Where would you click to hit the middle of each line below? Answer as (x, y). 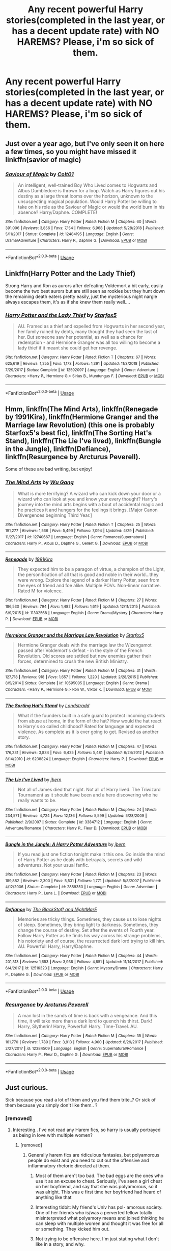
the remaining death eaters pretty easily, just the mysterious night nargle (81, 296)
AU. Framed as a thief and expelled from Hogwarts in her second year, (91, 326)
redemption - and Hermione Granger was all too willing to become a (89, 342)
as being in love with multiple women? (52, 1135)
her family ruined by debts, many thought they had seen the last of (88, 332)
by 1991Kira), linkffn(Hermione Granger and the (82, 417)
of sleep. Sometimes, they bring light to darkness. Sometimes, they (88, 924)
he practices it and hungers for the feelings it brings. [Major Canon (88, 510)
